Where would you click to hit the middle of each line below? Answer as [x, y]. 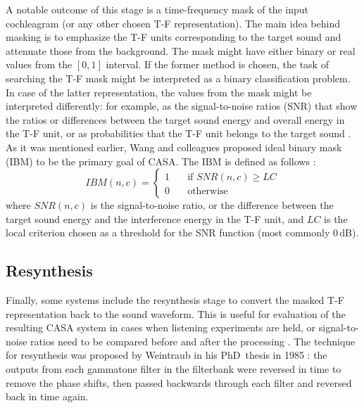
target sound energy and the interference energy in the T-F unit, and [155, 218]
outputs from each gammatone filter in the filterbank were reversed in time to [174, 369]
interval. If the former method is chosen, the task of [217, 64]
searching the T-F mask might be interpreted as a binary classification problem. [178, 78]
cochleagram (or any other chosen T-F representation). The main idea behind [173, 23]
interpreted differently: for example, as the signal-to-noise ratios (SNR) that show [182, 106]
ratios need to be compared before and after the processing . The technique [193, 341]
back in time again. [47, 396]
